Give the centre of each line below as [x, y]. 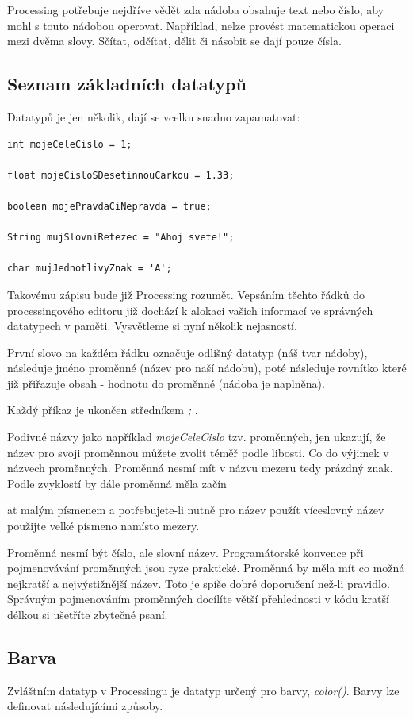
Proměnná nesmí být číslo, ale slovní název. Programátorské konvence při [185, 552]
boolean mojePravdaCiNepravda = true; [109, 206]
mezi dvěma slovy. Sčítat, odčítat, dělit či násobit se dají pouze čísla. [174, 41]
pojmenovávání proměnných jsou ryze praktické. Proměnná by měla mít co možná [206, 568]
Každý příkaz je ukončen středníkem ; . [103, 410]
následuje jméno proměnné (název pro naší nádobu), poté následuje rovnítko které [207, 368]
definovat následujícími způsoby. [85, 706]
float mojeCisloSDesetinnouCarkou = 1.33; [121, 175]
